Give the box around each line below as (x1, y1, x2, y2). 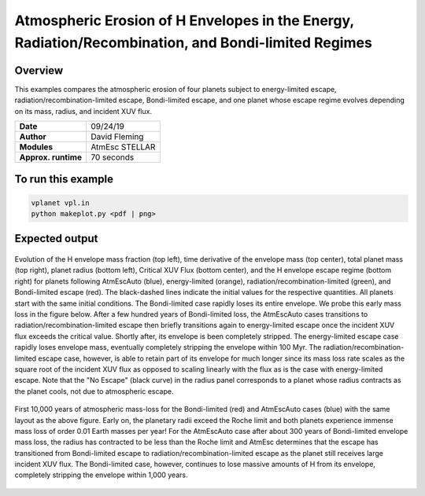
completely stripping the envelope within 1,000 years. (14, 470, 188, 479)
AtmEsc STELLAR (91, 141, 156, 152)
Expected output (14, 232, 98, 245)
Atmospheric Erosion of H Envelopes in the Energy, (14, 12, 354, 29)
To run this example (14, 173, 114, 186)
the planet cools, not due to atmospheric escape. (14, 386, 174, 396)
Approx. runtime (19, 152, 83, 163)
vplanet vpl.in (31, 198, 90, 208)
